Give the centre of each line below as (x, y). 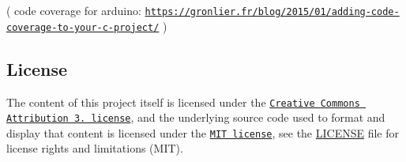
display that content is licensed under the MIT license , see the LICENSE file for (203, 132)
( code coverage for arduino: (74, 10)
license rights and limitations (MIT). (95, 148)
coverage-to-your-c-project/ (83, 27)
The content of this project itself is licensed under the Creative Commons (183, 102)
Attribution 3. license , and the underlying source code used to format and (196, 117)
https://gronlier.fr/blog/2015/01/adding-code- (272, 12)
